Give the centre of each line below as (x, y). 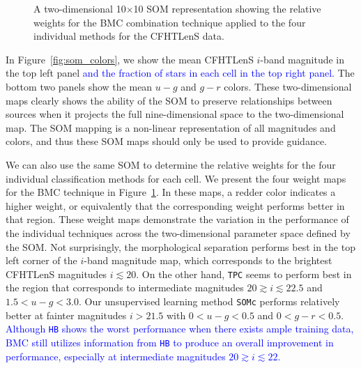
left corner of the (41, 260)
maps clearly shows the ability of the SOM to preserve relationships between (169, 100)
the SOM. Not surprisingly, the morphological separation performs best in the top (180, 246)
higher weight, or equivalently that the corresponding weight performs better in (175, 205)
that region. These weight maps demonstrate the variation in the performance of (177, 219)
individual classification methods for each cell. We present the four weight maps (176, 178)
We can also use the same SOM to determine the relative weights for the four (171, 164)
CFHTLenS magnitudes (56, 274)
